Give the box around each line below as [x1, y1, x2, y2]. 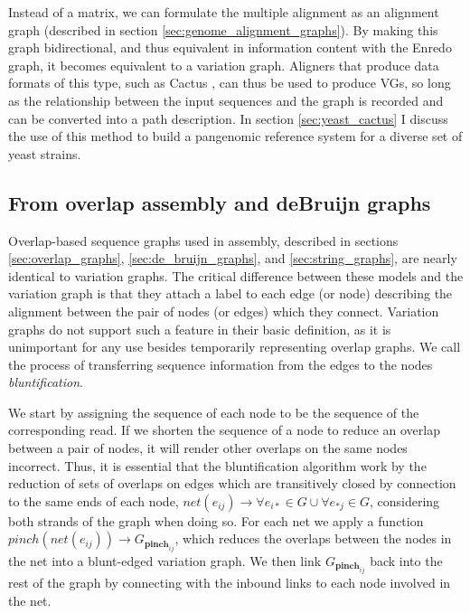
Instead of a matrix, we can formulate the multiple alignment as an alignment [8, 3, 439, 21]
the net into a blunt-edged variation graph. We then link [8, 551, 322, 570]
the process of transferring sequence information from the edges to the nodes [8, 354, 433, 373]
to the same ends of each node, [8, 491, 179, 510]
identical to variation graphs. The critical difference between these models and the [8, 266, 464, 285]
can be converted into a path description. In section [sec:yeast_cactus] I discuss [8, 108, 448, 127]
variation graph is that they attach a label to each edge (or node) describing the [8, 284, 453, 303]
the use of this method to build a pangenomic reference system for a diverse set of [8, 127, 463, 146]
